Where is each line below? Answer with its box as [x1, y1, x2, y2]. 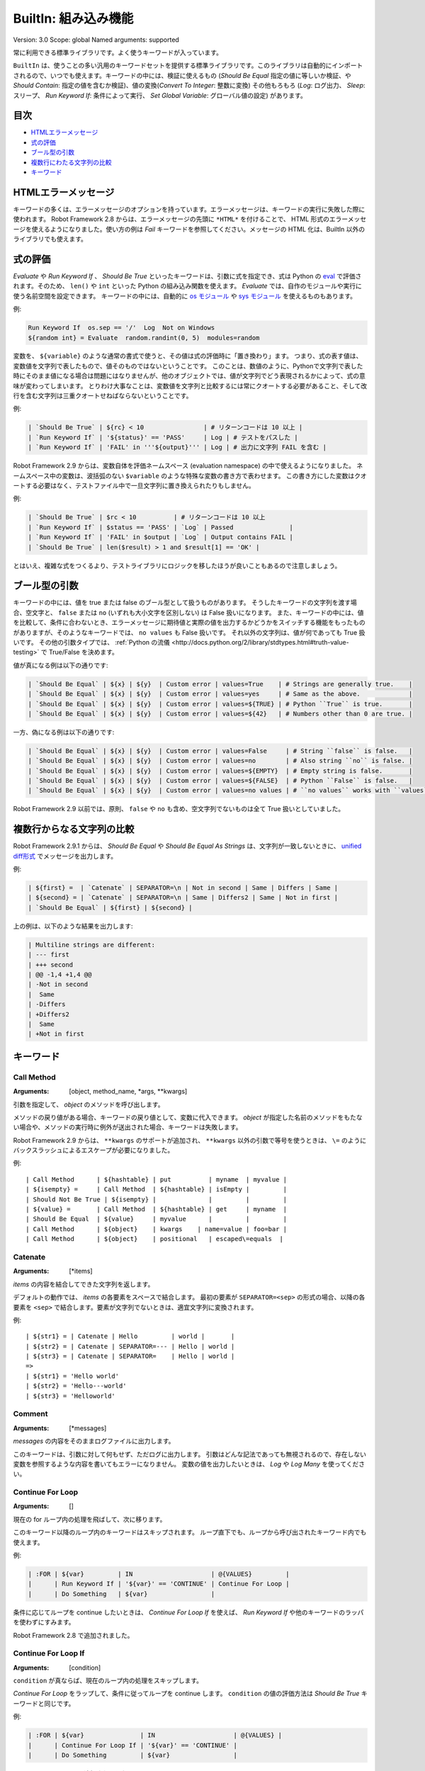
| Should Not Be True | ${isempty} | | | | [25, 1195, 288, 1204]
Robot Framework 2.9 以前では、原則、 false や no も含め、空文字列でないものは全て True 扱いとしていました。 [13, 805, 345, 813]
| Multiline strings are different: [28, 941, 156, 949]
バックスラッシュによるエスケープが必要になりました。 [13, 1146, 174, 1155]
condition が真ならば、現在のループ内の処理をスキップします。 [13, 1676, 203, 1685]
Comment [13, 1409, 48, 1419]
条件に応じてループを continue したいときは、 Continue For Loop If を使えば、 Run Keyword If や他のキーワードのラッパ [13, 1608, 364, 1617]
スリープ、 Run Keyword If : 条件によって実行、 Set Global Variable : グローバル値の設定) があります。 [13, 91, 307, 99]
